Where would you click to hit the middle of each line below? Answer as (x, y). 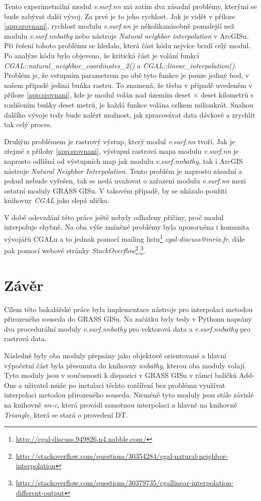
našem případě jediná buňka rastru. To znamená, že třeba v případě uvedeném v (128, 85)
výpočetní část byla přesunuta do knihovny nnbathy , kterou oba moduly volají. (125, 365)
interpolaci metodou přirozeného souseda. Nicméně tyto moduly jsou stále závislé (129, 395)
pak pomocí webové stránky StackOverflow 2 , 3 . (75, 249)
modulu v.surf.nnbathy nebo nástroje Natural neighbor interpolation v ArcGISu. (126, 35)
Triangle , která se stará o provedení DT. (66, 414)
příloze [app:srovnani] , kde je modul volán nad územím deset (97, 95)
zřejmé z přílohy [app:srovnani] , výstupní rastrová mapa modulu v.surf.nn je (121, 151)
